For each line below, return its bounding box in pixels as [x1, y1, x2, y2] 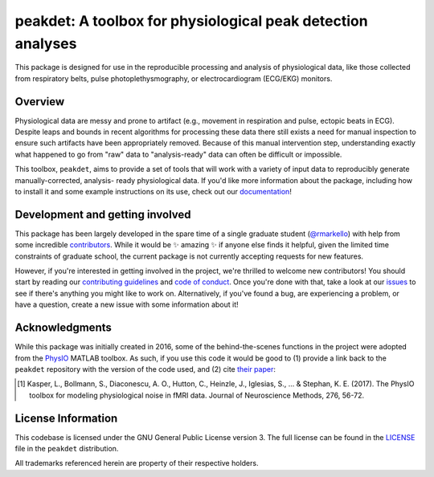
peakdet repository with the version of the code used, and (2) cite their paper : [14, 364, 276, 373]
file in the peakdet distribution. [14, 444, 119, 453]
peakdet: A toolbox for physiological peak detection [14, 12, 369, 30]
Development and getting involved [14, 207, 192, 221]
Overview [14, 95, 65, 108]
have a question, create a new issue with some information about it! [14, 300, 239, 309]
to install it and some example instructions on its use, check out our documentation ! [14, 186, 293, 196]
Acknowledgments [14, 321, 113, 335]
